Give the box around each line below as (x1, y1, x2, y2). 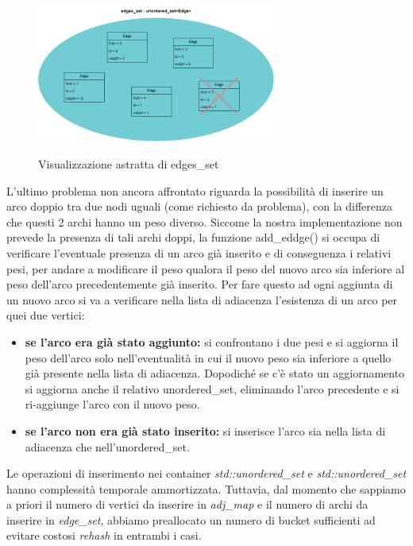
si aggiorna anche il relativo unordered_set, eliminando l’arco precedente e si (25, 380, 399, 397)
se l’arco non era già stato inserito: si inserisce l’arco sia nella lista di (25, 422, 386, 439)
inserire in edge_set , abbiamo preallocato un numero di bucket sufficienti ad (6, 511, 376, 528)
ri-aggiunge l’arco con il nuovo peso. (25, 396, 200, 412)
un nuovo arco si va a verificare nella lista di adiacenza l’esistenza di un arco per (6, 291, 398, 308)
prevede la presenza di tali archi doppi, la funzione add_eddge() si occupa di (6, 229, 380, 246)
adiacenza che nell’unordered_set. (25, 438, 190, 455)
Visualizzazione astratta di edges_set (38, 156, 219, 172)
